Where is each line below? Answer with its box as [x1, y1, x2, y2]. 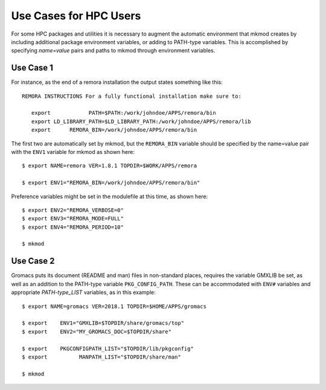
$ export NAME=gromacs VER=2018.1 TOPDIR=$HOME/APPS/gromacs [22, 302, 206, 310]
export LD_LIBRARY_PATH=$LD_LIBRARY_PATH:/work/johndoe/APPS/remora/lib [31, 118, 251, 125]
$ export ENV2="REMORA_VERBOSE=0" [22, 206, 124, 214]
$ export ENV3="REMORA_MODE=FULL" [22, 215, 124, 222]
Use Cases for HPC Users [11, 9, 141, 22]
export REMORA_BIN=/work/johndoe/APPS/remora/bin [31, 127, 197, 133]
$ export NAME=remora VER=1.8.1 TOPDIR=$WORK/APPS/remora [22, 162, 197, 169]
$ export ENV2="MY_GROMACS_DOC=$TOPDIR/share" [22, 328, 172, 335]
